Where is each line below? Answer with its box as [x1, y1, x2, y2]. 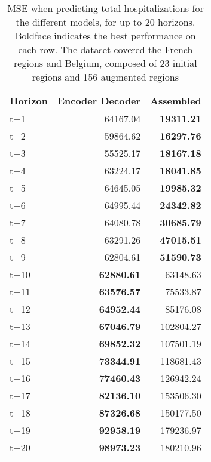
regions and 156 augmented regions [32, 70, 179, 84]
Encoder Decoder [57, 94, 141, 107]
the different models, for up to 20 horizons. [16, 15, 195, 29]
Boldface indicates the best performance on [15, 29, 196, 42]
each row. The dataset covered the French [18, 42, 193, 56]
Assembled [150, 94, 201, 107]
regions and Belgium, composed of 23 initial [14, 56, 197, 70]
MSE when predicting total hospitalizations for [7, 1, 204, 15]
